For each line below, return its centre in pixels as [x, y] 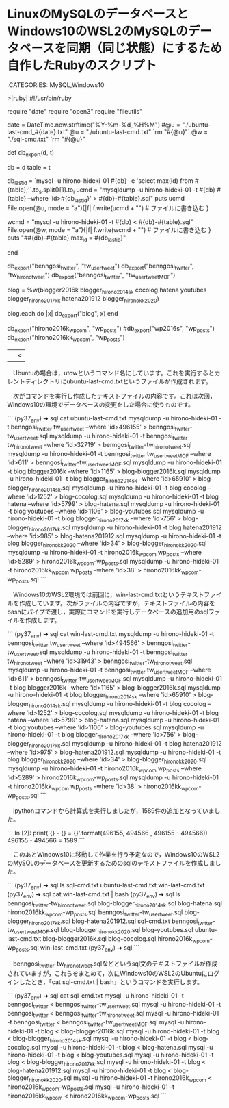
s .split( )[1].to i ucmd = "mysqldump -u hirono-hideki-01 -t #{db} [127, 190]
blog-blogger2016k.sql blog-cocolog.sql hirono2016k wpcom [126, 940]
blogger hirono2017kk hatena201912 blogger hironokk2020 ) [83, 300]
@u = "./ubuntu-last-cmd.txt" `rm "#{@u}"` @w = [139, 131]
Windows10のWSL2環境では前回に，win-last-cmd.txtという [96, 595]
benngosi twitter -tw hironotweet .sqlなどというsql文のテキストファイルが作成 [115, 964]
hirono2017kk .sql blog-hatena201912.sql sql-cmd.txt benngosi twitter [121, 922]
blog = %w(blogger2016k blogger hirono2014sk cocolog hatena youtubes [107, 290]
